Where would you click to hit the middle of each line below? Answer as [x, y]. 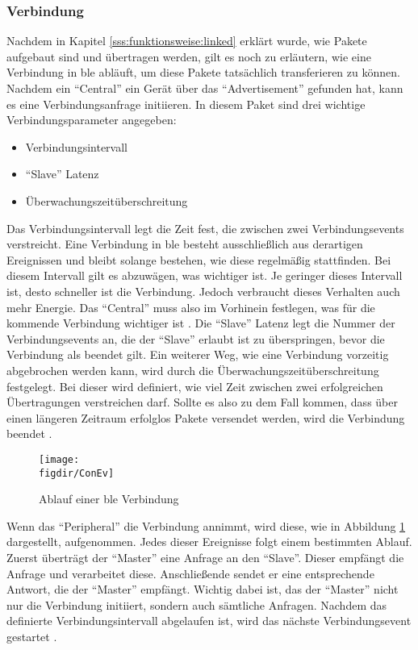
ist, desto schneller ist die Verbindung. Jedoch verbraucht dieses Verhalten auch [203, 291]
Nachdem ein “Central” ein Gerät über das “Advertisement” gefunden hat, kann [205, 88]
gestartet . [32, 636]
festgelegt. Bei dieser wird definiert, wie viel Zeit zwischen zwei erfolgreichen [195, 386]
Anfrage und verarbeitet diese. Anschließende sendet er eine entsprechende [190, 573]
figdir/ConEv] [77, 473]
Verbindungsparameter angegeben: [92, 120]
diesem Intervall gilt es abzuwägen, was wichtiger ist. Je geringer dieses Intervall [205, 275]
